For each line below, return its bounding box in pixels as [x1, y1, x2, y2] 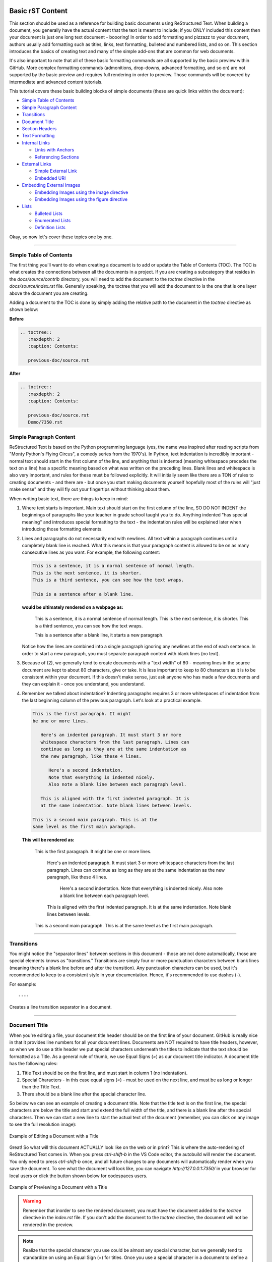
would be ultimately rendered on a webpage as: [22, 604, 123, 610]
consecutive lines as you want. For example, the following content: [22, 549, 161, 555]
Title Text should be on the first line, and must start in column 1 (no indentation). [22, 1070, 188, 1076]
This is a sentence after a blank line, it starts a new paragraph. [34, 632, 164, 638]
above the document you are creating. [9, 290, 89, 296]
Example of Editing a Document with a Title [9, 1133, 99, 1139]
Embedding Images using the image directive [34, 189, 128, 195]
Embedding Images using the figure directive [34, 196, 128, 202]
